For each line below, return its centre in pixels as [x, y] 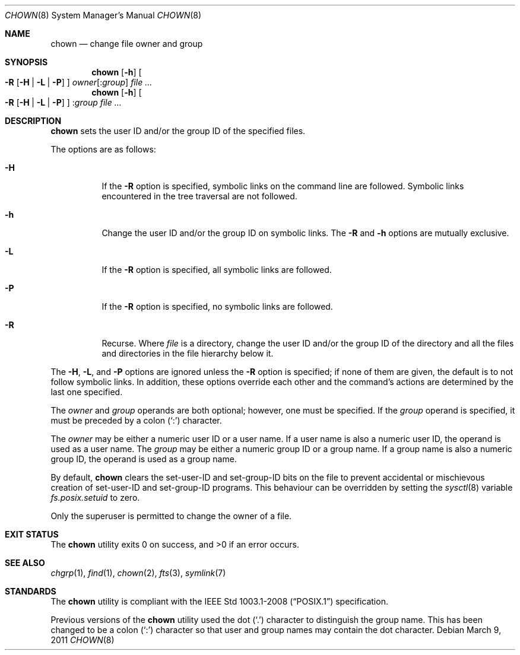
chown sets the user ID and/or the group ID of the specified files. [178, 131]
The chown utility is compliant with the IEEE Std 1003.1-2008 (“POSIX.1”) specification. [219, 601]
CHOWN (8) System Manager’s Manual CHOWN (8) [103, 15]
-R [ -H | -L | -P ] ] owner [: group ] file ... [79, 82]
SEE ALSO [25, 563]
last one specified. [87, 392]
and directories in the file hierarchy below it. [188, 353]
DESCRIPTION [33, 121]
